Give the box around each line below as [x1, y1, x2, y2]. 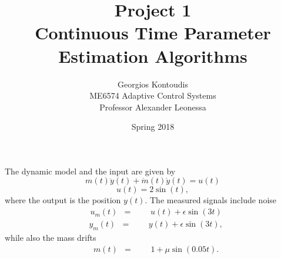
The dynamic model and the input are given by [5, 164, 176, 177]
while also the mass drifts [5, 231, 96, 243]
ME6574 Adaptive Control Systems [89, 89, 216, 102]
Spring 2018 [131, 120, 175, 133]
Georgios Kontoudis [117, 78, 189, 90]
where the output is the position [5, 194, 121, 206]
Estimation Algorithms [58, 43, 247, 68]
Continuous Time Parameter [35, 21, 271, 45]
